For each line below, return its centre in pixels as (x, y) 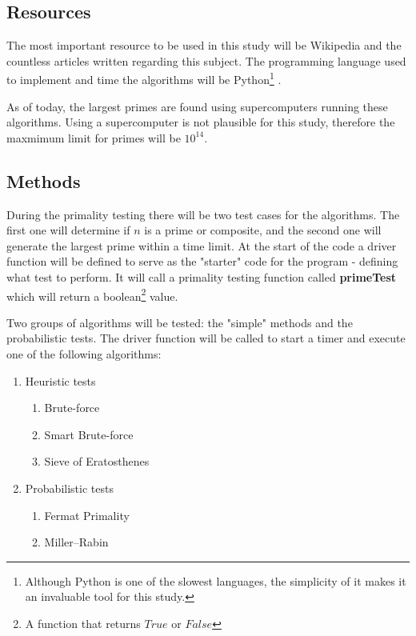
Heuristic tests (60, 380)
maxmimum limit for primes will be (94, 137)
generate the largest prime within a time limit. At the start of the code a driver (202, 245)
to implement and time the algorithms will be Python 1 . (144, 78)
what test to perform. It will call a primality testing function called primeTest (202, 277)
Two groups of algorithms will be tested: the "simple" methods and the (180, 322)
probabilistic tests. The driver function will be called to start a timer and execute (206, 338)
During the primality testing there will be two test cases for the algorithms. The (203, 214)
